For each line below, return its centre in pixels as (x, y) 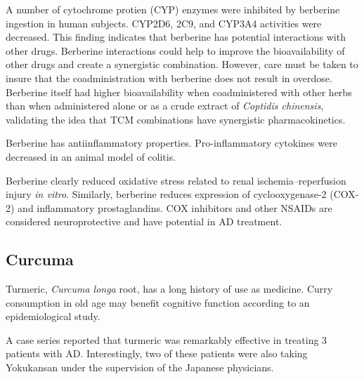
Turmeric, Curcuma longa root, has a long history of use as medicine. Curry (169, 289)
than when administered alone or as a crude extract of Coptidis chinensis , (165, 106)
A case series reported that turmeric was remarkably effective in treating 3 (167, 339)
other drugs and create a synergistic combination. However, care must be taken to (182, 64)
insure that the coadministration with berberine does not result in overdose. (169, 78)
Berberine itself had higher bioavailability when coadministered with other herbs (179, 92)
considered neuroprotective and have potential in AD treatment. (144, 221)
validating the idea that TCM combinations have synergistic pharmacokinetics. (176, 119)
